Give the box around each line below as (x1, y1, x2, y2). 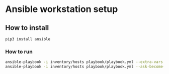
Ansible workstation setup (5, 3, 118, 15)
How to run (5, 48, 33, 55)
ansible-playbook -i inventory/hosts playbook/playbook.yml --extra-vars (5, 59, 163, 64)
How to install (5, 23, 49, 32)
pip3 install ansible (5, 36, 51, 41)
